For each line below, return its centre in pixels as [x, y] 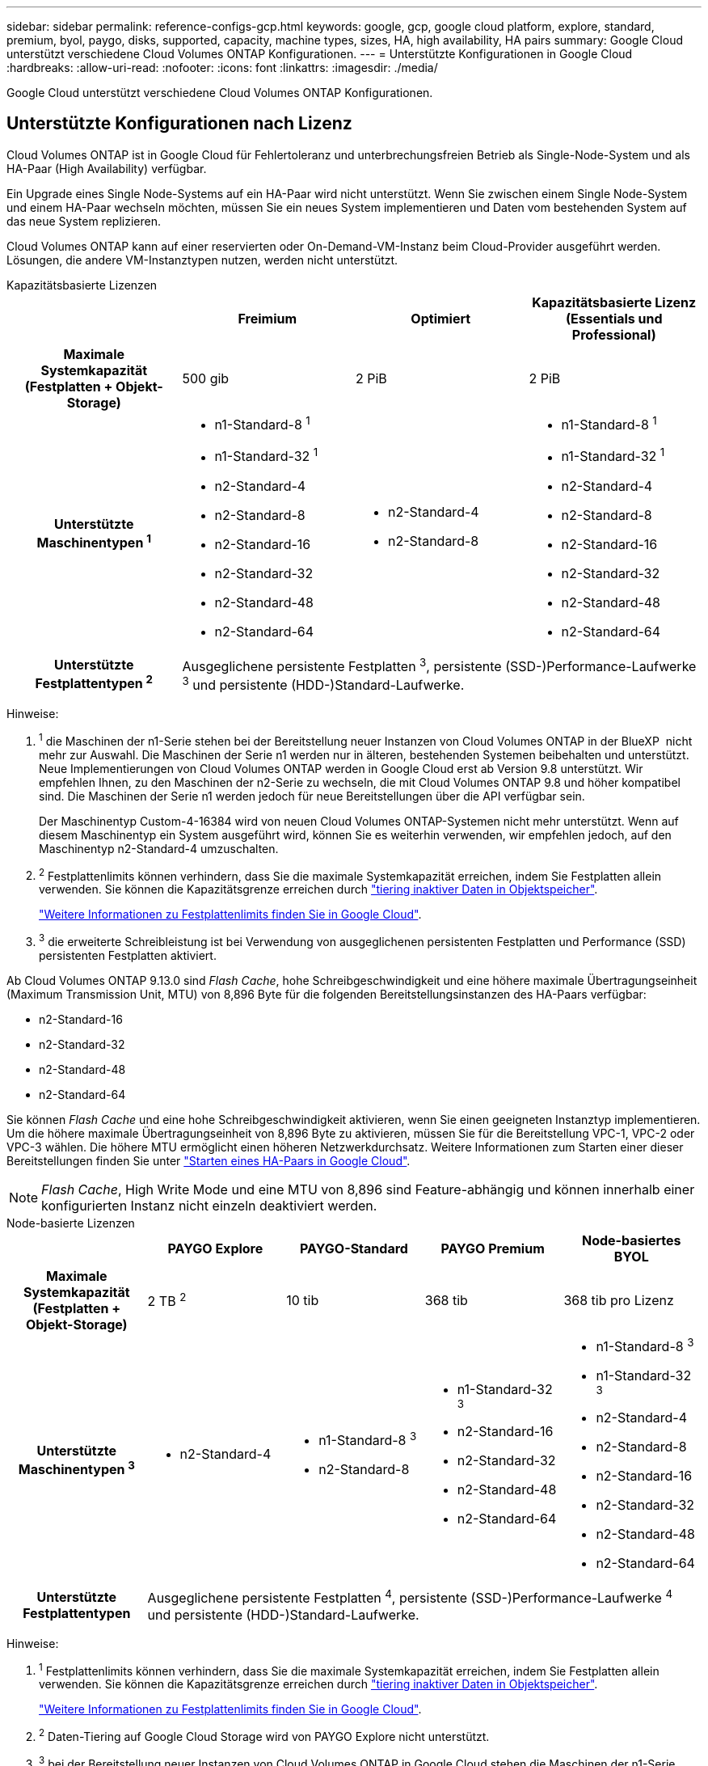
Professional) [614, 334]
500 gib [206, 378]
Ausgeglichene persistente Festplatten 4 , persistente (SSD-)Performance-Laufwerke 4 [410, 1597]
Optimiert [441, 318]
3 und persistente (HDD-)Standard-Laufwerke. [323, 684]
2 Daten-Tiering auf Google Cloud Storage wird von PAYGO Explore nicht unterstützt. [264, 1736]
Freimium [268, 318]
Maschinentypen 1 [94, 541]
